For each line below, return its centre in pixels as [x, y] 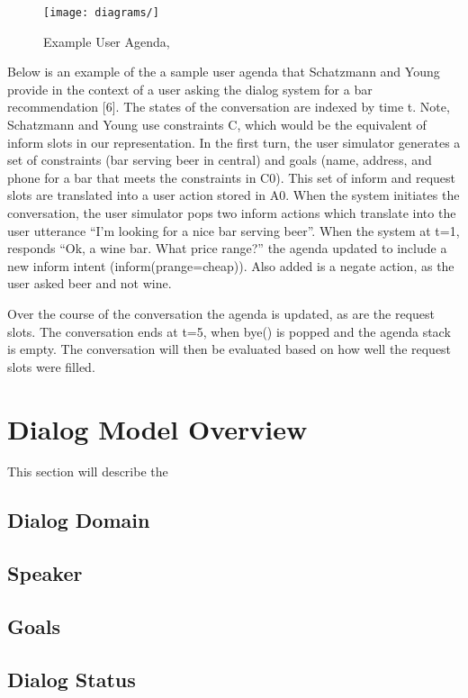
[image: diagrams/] [101, 13]
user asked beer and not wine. [90, 283]
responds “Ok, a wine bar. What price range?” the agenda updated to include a [227, 248]
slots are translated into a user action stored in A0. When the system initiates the [234, 195]
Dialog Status [72, 679]
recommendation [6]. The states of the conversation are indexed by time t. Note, [229, 107]
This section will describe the [88, 471]
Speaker [45, 573]
